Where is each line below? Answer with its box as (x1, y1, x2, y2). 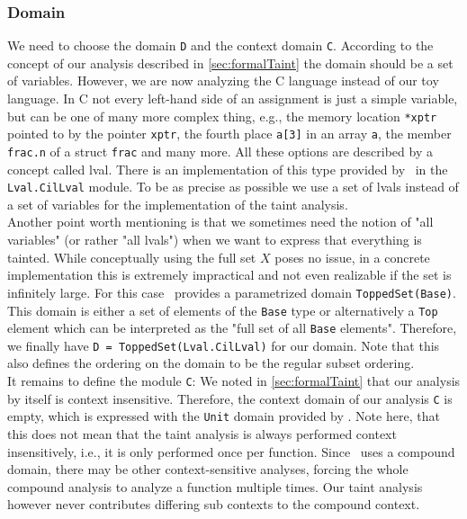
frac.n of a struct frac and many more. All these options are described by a (7, 141, 433, 160)
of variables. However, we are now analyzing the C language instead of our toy (7, 71, 439, 90)
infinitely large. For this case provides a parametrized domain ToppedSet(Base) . (7, 282, 456, 301)
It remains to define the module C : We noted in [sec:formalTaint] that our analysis (7, 371, 461, 390)
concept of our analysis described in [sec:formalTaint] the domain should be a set (7, 53, 454, 72)
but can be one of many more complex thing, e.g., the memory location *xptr (7, 106, 437, 125)
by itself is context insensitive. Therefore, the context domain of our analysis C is (7, 389, 453, 407)
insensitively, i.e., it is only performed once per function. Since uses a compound (7, 442, 455, 461)
